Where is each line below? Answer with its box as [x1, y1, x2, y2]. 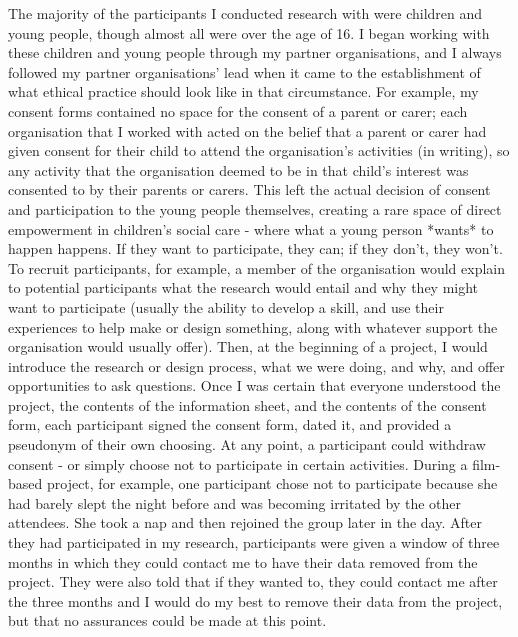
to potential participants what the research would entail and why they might [8, 277, 479, 298]
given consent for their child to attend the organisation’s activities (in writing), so [8, 140, 510, 161]
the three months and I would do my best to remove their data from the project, [8, 590, 503, 611]
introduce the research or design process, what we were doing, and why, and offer [8, 355, 505, 376]
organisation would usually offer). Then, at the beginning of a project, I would [8, 336, 488, 357]
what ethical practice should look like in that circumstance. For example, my [8, 81, 479, 102]
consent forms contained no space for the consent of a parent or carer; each [8, 100, 468, 121]
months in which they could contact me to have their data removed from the [8, 551, 478, 572]
